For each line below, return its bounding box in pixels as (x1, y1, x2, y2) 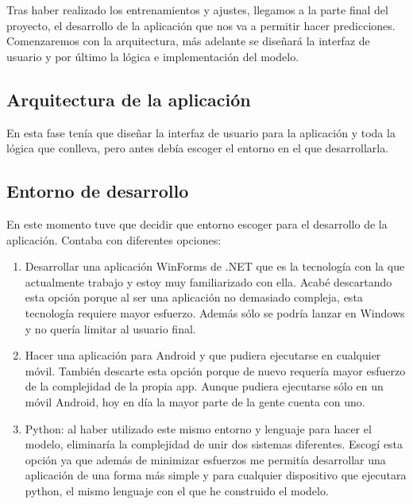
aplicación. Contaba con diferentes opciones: (6, 231, 222, 248)
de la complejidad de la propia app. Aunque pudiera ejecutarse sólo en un (25, 378, 384, 394)
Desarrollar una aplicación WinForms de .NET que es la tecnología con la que (25, 258, 405, 275)
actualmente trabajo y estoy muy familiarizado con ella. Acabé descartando (25, 273, 392, 290)
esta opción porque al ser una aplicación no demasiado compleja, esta (25, 289, 363, 306)
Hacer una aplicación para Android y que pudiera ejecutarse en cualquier (25, 347, 381, 364)
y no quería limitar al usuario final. (25, 320, 196, 337)
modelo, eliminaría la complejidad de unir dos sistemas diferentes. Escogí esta (25, 436, 403, 452)
